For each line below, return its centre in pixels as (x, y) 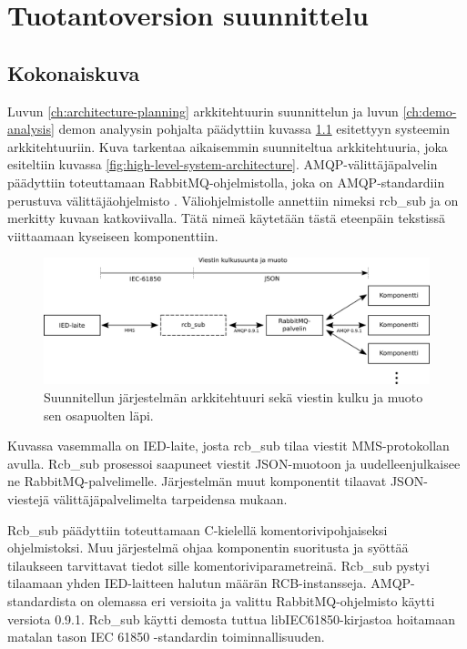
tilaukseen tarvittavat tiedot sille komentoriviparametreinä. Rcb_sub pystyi (218, 565)
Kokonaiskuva (74, 72)
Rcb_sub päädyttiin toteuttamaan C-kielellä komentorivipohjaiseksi (198, 529)
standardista (42, 600)
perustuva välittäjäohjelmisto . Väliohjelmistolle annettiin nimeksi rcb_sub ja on (233, 200)
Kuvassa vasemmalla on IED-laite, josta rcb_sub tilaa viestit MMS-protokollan (228, 446)
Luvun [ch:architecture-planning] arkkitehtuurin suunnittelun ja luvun (203, 111)
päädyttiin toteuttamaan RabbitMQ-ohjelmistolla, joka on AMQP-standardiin (226, 182)
